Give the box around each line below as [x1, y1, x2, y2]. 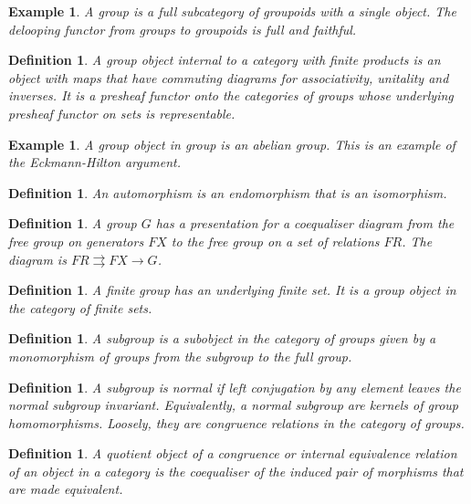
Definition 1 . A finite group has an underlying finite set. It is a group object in [8, 280, 456, 299]
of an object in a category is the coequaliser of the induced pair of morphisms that [8, 461, 464, 480]
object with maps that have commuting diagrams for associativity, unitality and [8, 68, 449, 87]
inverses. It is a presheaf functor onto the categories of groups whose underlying [8, 86, 454, 105]
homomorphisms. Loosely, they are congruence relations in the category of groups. [8, 413, 465, 432]
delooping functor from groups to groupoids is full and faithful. [8, 19, 357, 38]
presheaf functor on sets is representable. [8, 103, 235, 122]
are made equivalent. [8, 479, 123, 499]
